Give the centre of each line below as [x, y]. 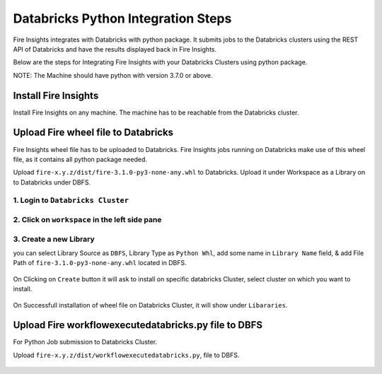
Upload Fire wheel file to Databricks [93, 133]
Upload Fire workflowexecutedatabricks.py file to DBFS [138, 325]
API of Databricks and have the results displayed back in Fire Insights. [115, 49]
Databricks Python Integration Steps [122, 18]
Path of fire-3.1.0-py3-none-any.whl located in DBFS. [100, 263]
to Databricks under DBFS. [52, 182]
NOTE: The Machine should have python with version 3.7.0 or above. [113, 75]
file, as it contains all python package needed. [80, 159]
